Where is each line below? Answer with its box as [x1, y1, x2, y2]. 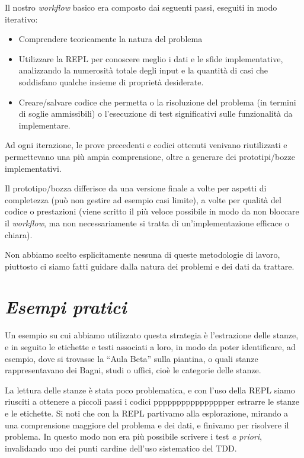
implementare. [18, 118, 71, 131]
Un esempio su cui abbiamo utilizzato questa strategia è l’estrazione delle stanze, [5, 329, 299, 341]
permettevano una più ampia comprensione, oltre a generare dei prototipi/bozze [5, 150, 295, 162]
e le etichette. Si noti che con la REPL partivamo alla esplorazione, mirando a [5, 406, 289, 419]
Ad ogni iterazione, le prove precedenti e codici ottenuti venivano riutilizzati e [5, 139, 287, 151]
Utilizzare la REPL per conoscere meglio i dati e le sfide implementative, [18, 52, 283, 65]
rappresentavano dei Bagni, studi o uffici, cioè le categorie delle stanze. [5, 364, 261, 376]
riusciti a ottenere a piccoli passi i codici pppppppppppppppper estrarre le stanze [5, 395, 299, 408]
